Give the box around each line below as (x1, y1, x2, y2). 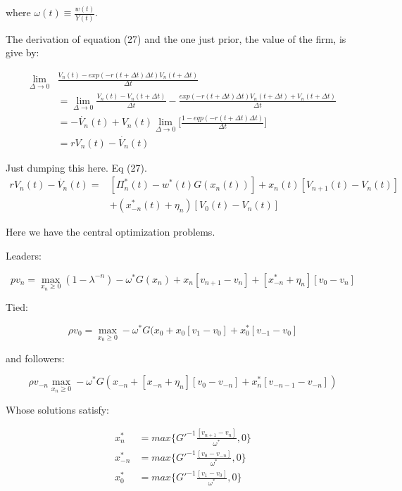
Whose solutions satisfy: (6, 402, 109, 416)
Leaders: (6, 248, 42, 262)
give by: (6, 45, 39, 60)
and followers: (6, 350, 65, 365)
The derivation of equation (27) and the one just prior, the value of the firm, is (6, 31, 346, 46)
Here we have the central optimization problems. (6, 224, 215, 239)
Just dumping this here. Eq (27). (6, 160, 147, 174)
